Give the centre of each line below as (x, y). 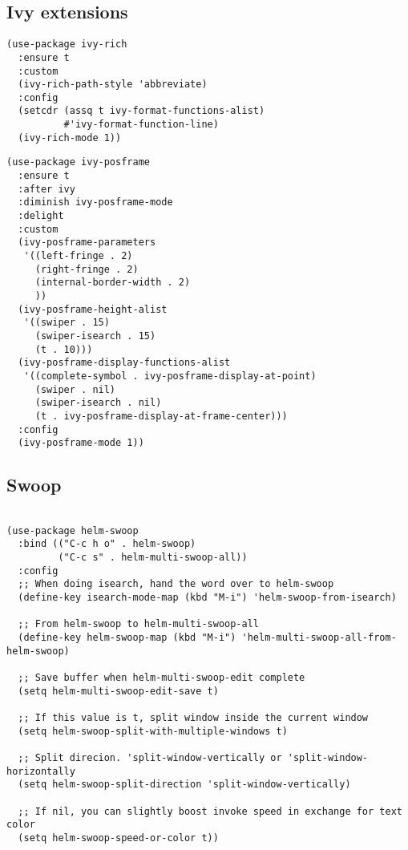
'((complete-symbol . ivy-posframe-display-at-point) (170, 376)
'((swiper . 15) (67, 323)
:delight (41, 216)
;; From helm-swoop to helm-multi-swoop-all (138, 624)
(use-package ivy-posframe (78, 162)
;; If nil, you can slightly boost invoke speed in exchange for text (210, 811)
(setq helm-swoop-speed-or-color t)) (118, 838)
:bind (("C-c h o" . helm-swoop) (107, 544)
